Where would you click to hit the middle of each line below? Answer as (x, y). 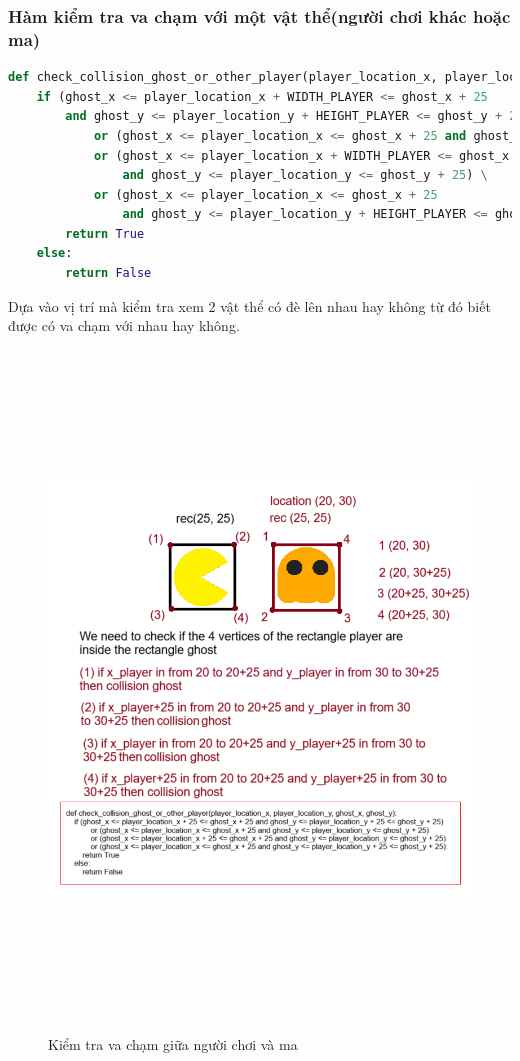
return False (108, 273)
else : (54, 253)
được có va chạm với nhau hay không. (124, 325)
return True (105, 233)
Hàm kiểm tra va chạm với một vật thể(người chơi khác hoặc (259, 15)
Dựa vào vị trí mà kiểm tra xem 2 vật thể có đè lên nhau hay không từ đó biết (249, 305)
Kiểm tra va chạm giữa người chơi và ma (173, 1043)
